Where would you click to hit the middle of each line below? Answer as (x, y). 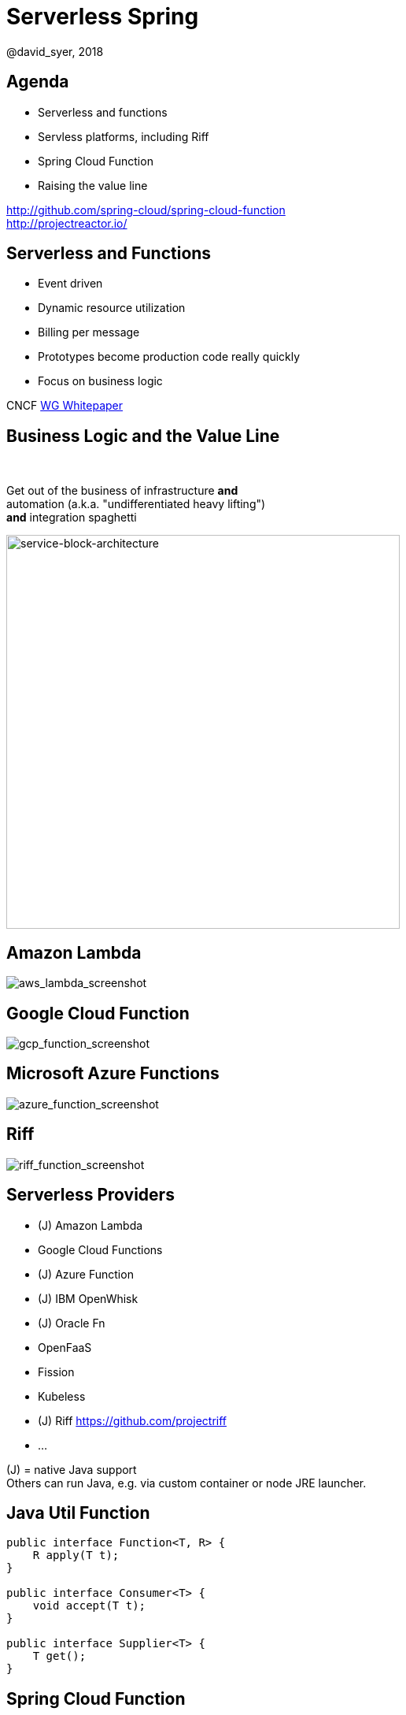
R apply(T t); (76, 1555)
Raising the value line (93, 185)
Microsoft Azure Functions (113, 1074)
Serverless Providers (90, 1195)
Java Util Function (78, 1513)
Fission (56, 1372)
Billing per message (89, 332)
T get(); (59, 1656)
